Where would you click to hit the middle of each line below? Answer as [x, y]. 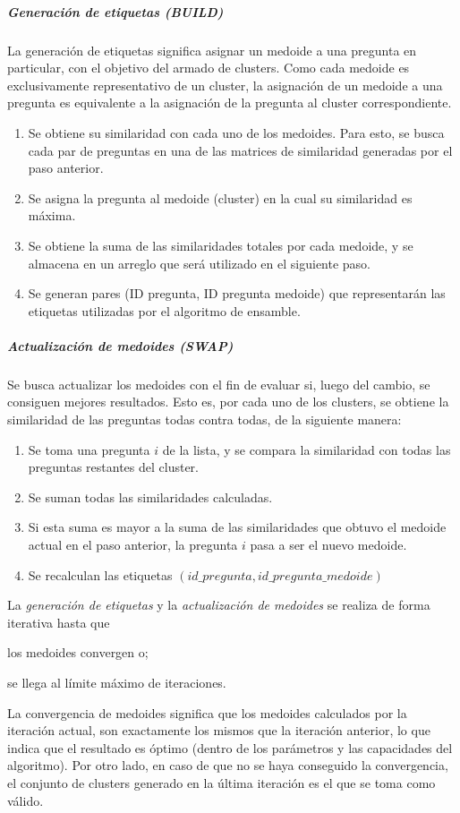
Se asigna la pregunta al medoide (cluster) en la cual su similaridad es [220, 197]
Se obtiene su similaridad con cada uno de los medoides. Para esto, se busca [236, 132]
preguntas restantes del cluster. [113, 467]
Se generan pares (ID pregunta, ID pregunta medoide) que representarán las [237, 293]
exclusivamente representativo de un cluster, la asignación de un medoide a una [225, 85]
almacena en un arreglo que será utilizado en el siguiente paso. [200, 263]
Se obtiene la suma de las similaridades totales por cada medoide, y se [221, 245]
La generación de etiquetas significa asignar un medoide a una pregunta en [212, 50]
